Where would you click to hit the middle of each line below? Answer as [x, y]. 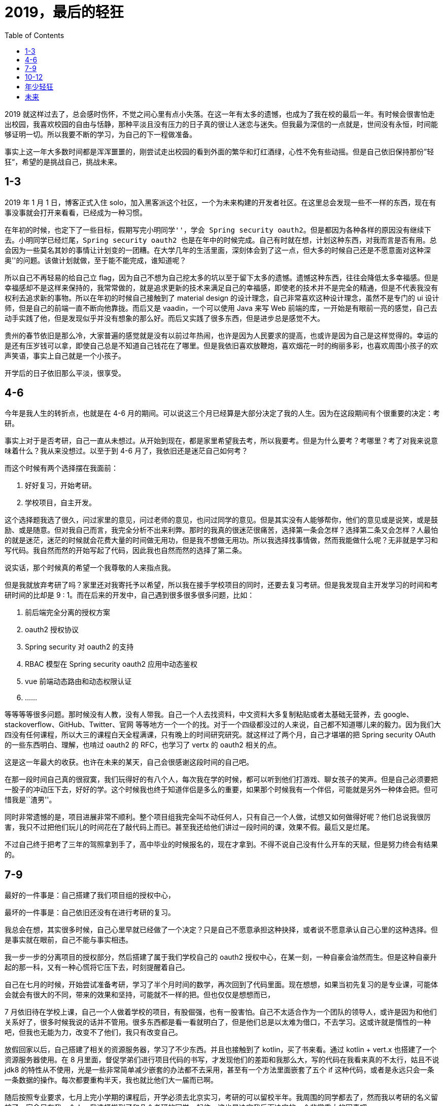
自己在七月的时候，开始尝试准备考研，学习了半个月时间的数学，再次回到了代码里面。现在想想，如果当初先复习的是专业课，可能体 [221, 985]
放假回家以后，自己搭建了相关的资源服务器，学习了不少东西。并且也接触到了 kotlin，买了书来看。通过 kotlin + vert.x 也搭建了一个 [221, 1050]
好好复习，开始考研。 [60, 485]
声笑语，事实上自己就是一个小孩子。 [65, 355]
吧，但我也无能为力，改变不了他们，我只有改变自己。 [93, 1032]
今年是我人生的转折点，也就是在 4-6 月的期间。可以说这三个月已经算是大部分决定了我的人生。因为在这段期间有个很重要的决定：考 [223, 413]
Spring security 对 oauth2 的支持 [79, 647]
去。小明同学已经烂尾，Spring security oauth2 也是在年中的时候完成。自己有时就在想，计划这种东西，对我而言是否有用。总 [221, 240]
